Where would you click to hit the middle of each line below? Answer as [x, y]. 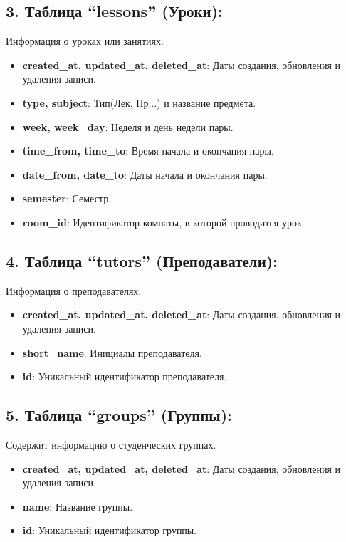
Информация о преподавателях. [74, 290]
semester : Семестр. [67, 198]
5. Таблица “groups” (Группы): [119, 415]
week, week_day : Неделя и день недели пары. [128, 126]
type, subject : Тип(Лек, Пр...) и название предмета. [139, 102]
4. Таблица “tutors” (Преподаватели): [142, 260]
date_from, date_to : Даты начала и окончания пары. [145, 174]
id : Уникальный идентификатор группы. [110, 530]
